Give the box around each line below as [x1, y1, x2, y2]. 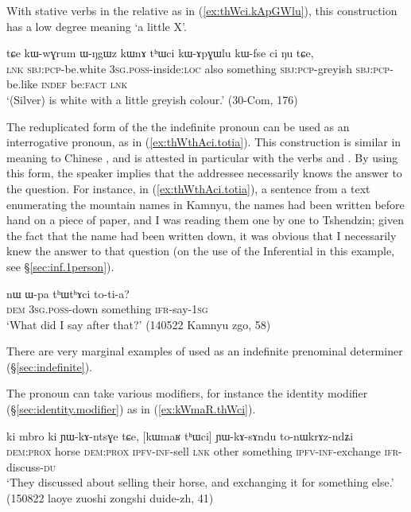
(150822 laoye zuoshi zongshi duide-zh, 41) [6, 490, 214, 506]
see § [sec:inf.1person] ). [6, 258, 114, 274]
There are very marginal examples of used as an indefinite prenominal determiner [6, 343, 403, 359]
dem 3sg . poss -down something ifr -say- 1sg [6, 301, 208, 317]
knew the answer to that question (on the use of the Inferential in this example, [6, 242, 395, 259]
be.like [6, 76, 38, 92]
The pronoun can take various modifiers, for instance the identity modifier [6, 385, 368, 401]
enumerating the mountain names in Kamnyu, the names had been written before [6, 196, 405, 212]
